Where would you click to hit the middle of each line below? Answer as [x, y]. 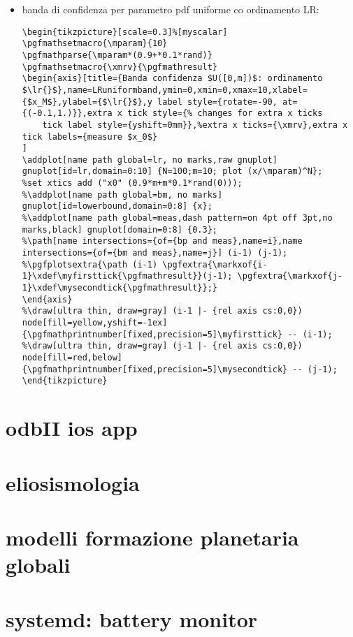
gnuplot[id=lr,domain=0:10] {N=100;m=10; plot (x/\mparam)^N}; [172, 171]
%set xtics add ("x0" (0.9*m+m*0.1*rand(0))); [132, 183]
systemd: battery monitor [132, 619]
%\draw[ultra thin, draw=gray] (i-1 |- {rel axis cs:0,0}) [162, 311]
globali [38, 565]
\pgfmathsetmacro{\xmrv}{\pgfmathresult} [120, 67]
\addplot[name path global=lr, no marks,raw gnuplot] [150, 160]
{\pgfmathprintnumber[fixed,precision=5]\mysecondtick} [155, 369]
